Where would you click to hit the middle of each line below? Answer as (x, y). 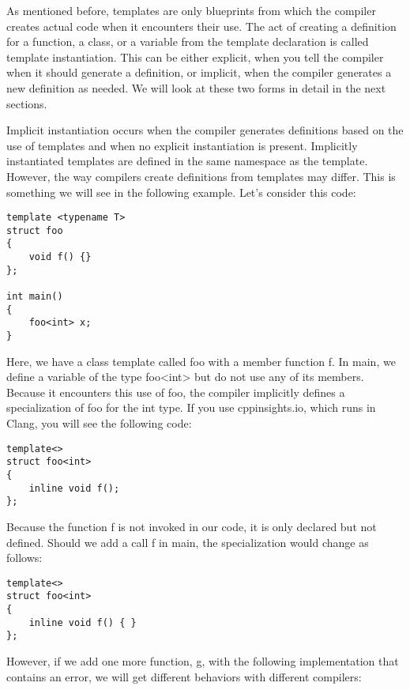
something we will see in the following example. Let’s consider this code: (181, 192)
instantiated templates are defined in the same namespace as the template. (187, 161)
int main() (35, 297)
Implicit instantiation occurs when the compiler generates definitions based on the (205, 130)
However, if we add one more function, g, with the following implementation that (203, 661)
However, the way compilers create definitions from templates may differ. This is (201, 176)
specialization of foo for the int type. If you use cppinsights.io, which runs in (191, 407)
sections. (27, 103)
